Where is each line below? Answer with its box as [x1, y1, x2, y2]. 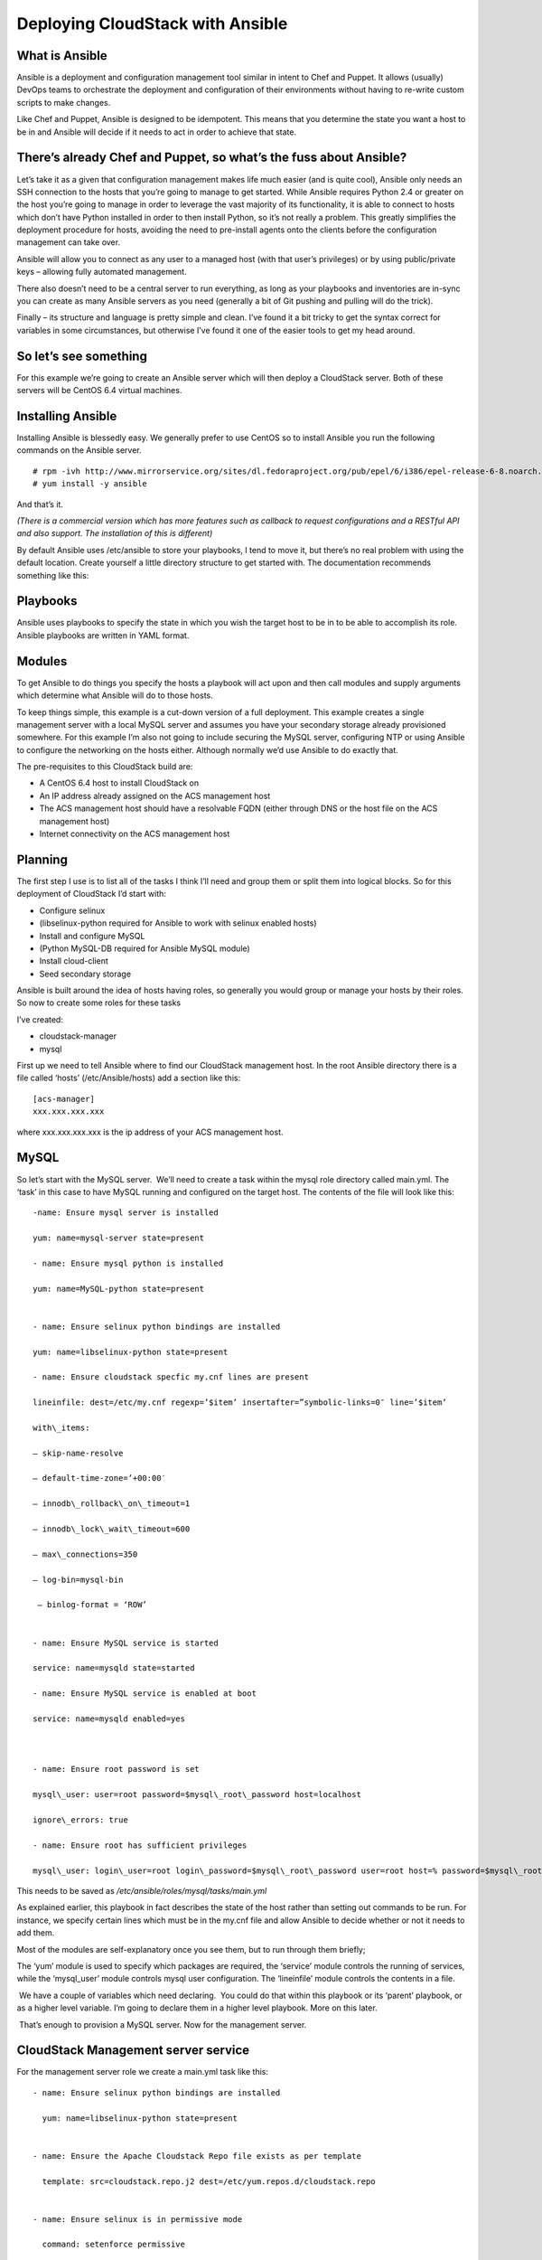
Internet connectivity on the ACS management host [39, 828, 230, 840]
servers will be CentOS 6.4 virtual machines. [16, 385, 182, 396]
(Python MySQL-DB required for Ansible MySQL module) [39, 943, 250, 954]
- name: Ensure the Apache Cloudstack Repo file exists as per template [33, 2151, 361, 2161]
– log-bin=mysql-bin [33, 1574, 124, 1585]
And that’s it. [16, 498, 63, 510]
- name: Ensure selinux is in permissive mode [33, 2214, 243, 2224]
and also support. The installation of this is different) [16, 528, 213, 539]
